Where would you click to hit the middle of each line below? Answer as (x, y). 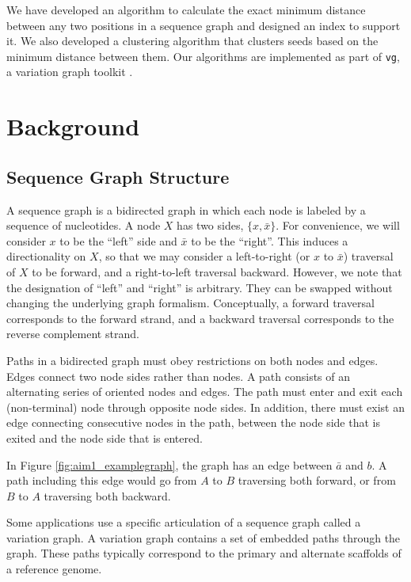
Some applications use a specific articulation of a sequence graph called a (184, 522)
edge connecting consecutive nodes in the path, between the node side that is (193, 422)
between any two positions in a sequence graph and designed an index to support (204, 25)
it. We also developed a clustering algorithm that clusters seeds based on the (192, 41)
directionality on (46, 256)
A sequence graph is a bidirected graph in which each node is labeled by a (186, 209)
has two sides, (210, 225)
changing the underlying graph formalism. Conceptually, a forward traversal (190, 303)
